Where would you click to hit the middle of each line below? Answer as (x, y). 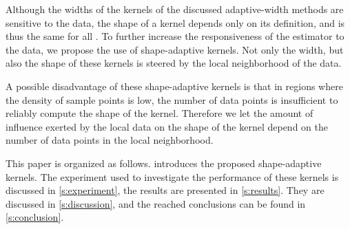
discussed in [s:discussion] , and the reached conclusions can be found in (156, 203)
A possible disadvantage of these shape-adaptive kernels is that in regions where (174, 86)
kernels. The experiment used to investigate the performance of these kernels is (172, 176)
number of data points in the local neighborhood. (110, 140)
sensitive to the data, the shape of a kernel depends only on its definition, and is (175, 22)
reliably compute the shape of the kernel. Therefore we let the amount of (159, 113)
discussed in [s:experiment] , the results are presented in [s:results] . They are (165, 190)
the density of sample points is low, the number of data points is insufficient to (172, 99)
